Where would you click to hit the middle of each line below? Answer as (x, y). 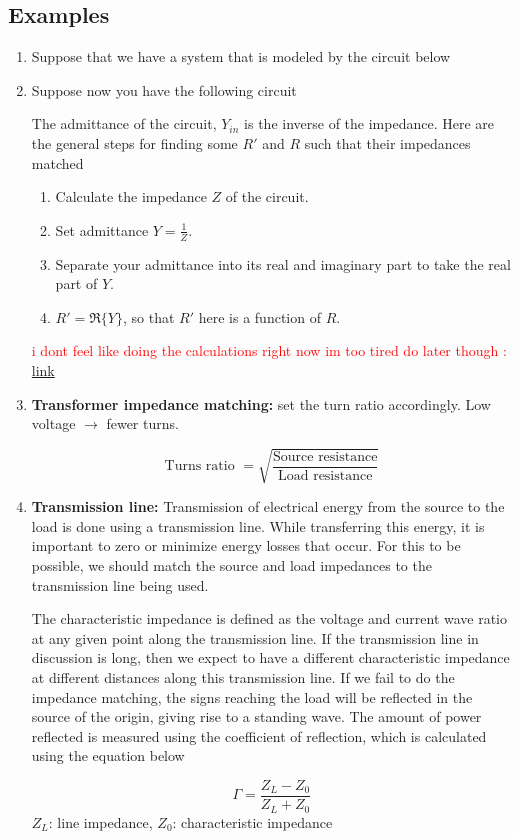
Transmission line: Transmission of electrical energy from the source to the (268, 506)
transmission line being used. (120, 584)
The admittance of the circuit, (124, 123)
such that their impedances (387, 142)
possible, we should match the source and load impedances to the (231, 565)
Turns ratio (199, 466)
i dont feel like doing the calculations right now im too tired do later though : (269, 350)
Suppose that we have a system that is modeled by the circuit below (241, 56)
